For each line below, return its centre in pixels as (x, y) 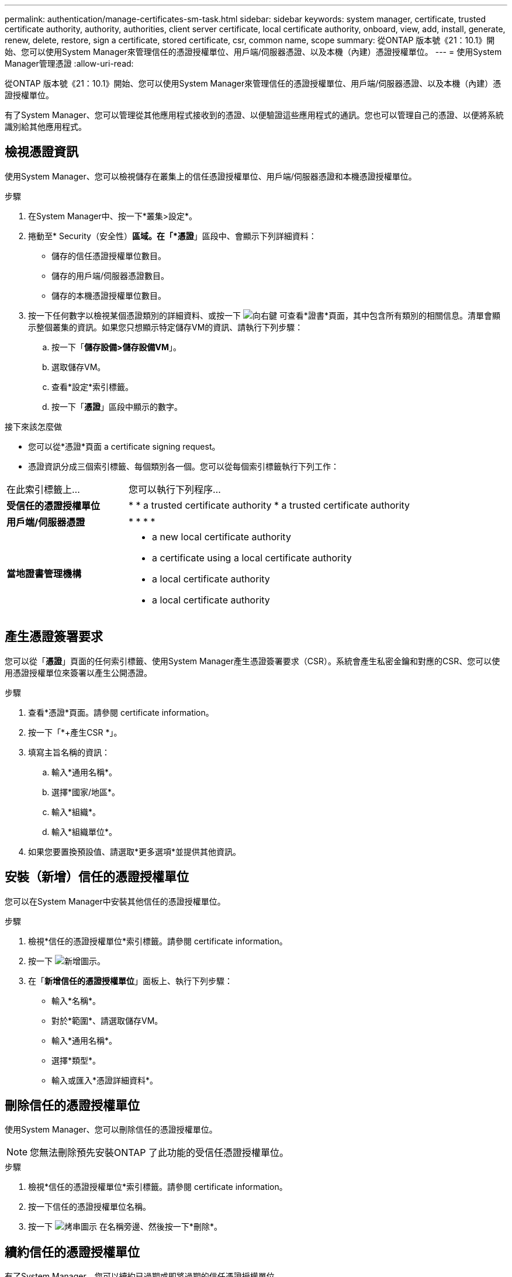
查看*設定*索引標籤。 (93, 386)
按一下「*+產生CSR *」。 (75, 732)
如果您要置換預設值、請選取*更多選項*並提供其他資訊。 (135, 851)
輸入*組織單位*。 (84, 831)
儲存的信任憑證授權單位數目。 (109, 256)
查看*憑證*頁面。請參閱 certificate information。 (121, 712)
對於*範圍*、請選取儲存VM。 (107, 1020)
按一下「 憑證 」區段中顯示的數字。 (117, 406)
